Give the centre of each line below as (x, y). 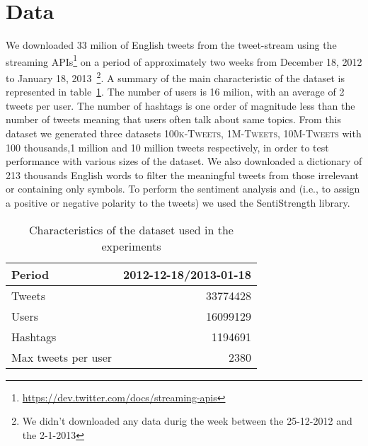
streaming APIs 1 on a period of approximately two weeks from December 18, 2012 (184, 60)
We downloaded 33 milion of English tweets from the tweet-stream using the (171, 45)
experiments (131, 246)
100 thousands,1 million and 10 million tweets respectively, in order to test (167, 147)
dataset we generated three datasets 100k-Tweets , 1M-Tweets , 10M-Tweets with (184, 133)
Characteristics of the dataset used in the (131, 229)
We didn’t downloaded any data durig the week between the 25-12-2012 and (187, 421)
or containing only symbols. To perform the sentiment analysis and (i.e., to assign (183, 189)
